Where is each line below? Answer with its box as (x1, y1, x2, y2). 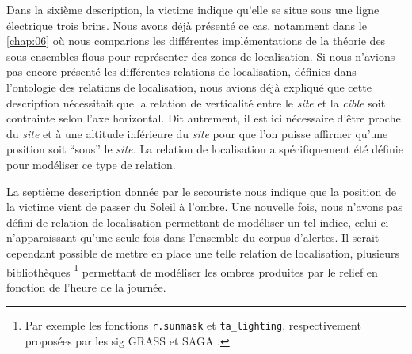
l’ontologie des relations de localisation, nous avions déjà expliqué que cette (6, 78, 372, 95)
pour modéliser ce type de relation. (6, 156, 176, 172)
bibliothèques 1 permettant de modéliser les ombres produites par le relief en (6, 261, 378, 280)
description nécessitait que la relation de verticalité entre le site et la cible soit (6, 94, 386, 111)
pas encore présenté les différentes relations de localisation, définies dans (6, 63, 357, 80)
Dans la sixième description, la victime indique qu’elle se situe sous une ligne (6, 2, 380, 17)
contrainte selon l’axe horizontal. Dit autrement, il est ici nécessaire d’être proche (6, 110, 401, 126)
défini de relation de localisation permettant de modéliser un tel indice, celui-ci (6, 213, 389, 230)
